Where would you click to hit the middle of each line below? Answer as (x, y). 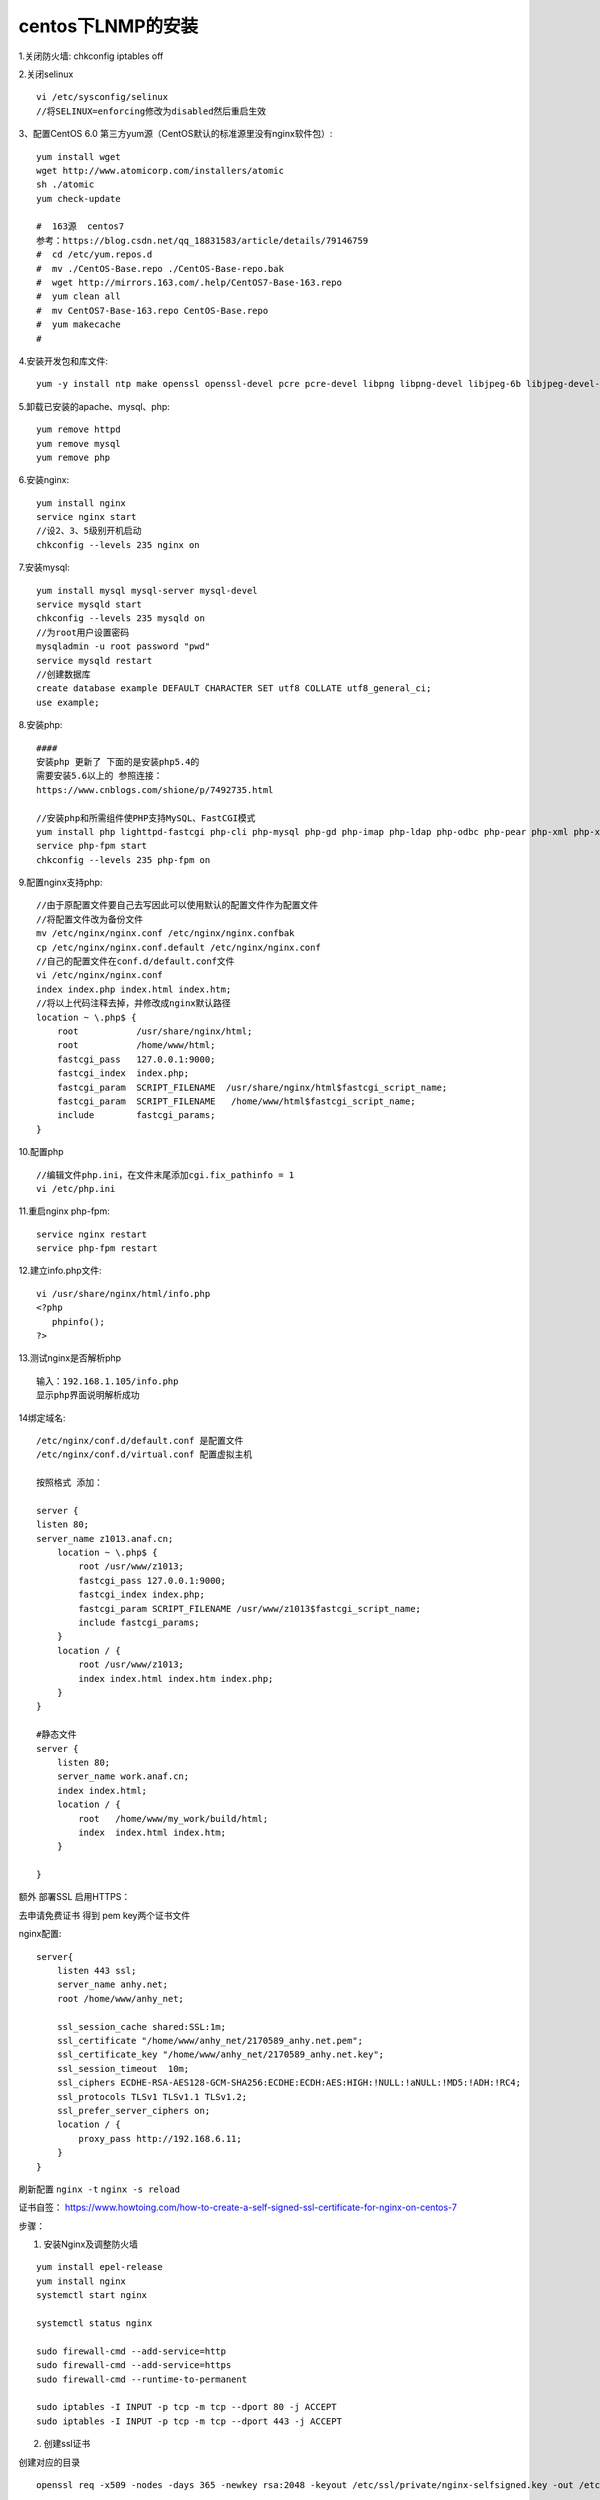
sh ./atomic (65, 184)
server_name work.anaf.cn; (123, 1776)
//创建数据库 (63, 674)
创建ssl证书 (67, 2444)
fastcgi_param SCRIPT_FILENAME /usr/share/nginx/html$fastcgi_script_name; (252, 1087)
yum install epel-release (100, 2267)
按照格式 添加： (70, 1483)
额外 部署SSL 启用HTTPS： (74, 1897)
